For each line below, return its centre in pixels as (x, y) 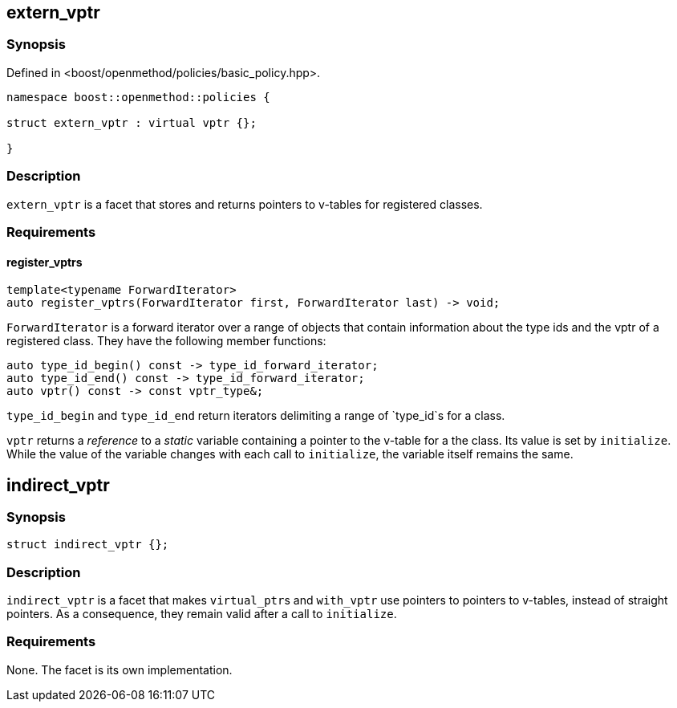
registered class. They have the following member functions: (166, 341)
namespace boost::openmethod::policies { (138, 97)
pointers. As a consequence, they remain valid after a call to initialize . (202, 614)
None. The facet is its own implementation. (120, 669)
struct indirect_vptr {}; (88, 545)
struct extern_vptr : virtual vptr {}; (132, 122)
